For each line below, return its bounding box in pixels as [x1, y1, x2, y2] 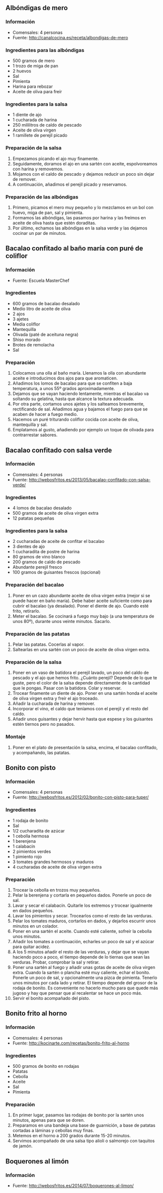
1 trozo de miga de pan [12, 63, 59, 68]
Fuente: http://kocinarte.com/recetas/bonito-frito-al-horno [12, 1040, 130, 1046]
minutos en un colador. [12, 923, 59, 929]
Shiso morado [12, 337, 41, 343]
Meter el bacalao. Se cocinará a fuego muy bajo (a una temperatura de [12, 613, 154, 619]
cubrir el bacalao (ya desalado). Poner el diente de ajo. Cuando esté [12, 603, 149, 608]
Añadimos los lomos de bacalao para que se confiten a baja [12, 380, 132, 386]
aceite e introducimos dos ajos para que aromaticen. [12, 376, 118, 381]
